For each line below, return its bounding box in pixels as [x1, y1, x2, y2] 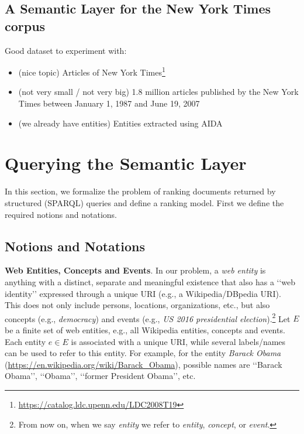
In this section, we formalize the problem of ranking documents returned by [5, 185, 276, 197]
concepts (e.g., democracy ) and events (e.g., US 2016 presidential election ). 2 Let [5, 310, 291, 324]
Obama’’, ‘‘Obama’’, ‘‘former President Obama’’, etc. [5, 370, 196, 382]
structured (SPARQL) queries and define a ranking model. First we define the [5, 196, 284, 209]
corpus [5, 16, 46, 35]
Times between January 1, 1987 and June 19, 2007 [18, 97, 200, 110]
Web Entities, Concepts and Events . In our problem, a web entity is [5, 264, 266, 276]
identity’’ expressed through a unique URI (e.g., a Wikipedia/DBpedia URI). [5, 287, 281, 299]
